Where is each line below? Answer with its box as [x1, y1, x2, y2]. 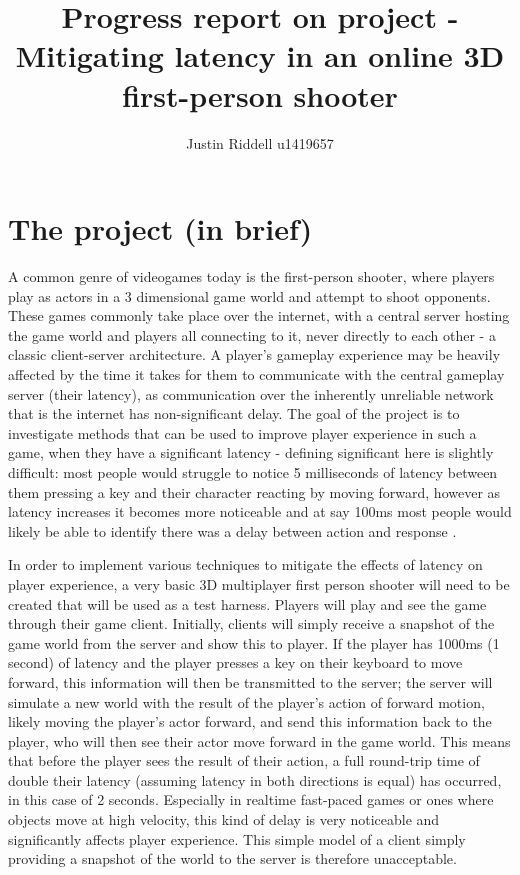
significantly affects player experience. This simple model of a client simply [8, 828, 466, 849]
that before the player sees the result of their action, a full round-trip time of [8, 750, 480, 771]
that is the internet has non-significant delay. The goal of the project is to [8, 403, 460, 424]
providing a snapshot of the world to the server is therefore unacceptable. [8, 848, 457, 869]
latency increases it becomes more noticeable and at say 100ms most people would [8, 501, 512, 522]
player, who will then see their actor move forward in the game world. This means [8, 730, 511, 751]
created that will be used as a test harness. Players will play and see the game [8, 593, 487, 614]
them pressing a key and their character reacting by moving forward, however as [8, 481, 501, 502]
